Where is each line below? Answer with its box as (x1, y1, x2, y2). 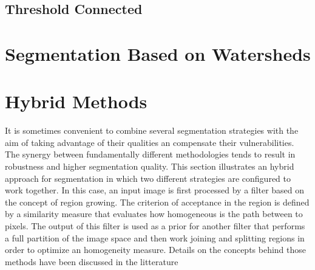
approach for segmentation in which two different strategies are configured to (5, 171, 291, 184)
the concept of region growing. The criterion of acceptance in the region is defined (5, 195, 310, 208)
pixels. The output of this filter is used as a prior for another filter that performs (5, 220, 305, 232)
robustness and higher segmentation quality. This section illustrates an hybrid (5, 160, 294, 173)
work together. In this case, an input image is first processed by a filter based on (5, 184, 305, 196)
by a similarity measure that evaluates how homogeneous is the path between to (5, 207, 303, 220)
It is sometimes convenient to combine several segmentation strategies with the (5, 124, 299, 137)
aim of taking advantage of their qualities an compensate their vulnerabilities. (5, 136, 294, 148)
